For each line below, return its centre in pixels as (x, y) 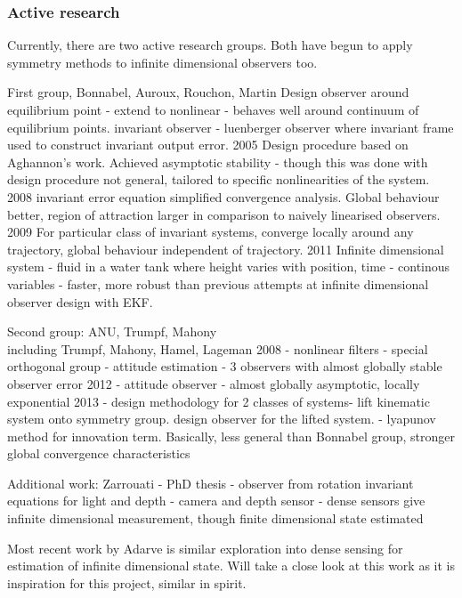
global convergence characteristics (99, 453)
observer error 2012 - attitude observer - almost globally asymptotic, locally (214, 383)
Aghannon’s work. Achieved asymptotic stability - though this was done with (218, 162)
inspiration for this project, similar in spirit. (127, 582)
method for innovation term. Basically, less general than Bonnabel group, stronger (231, 436)
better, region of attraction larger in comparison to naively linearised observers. (224, 214)
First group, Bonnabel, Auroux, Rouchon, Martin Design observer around (208, 92)
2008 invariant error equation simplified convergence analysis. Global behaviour (223, 196)
